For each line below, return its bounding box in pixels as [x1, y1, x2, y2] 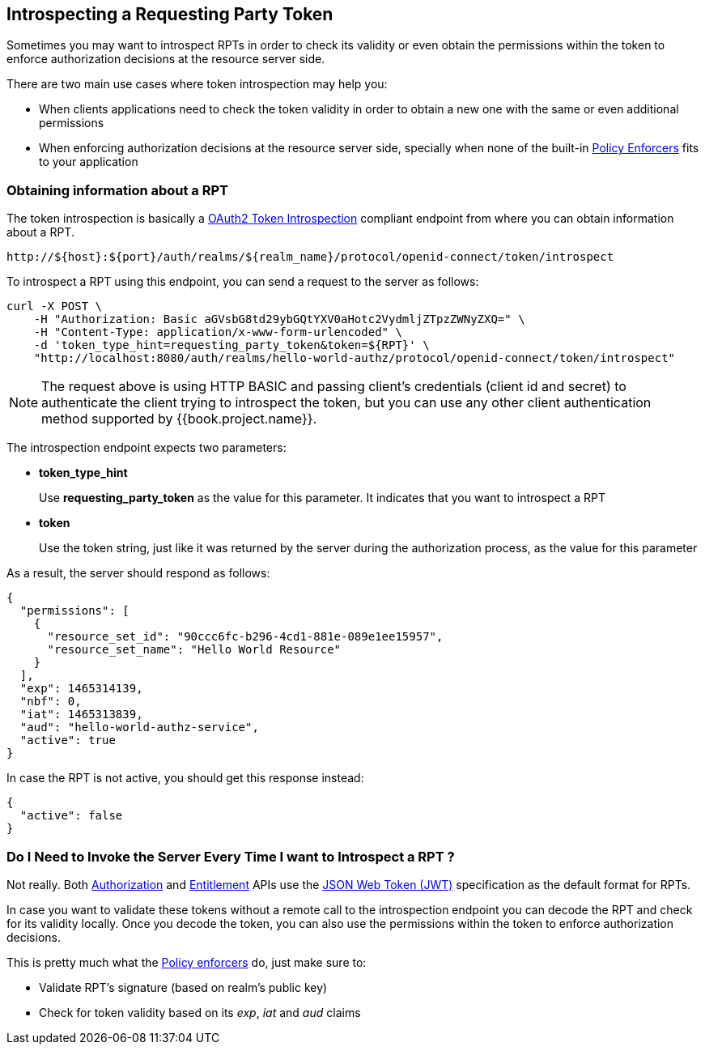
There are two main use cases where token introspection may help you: [6, 77, 388, 91]
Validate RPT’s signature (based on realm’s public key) [39, 980, 328, 994]
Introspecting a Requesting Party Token [6, 4, 333, 24]
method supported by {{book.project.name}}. [41, 411, 317, 428]
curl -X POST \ [6, 300, 103, 313]
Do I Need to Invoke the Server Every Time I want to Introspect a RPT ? [6, 848, 455, 865]
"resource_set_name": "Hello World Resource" [47, 643, 342, 657]
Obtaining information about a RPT [6, 181, 228, 198]
